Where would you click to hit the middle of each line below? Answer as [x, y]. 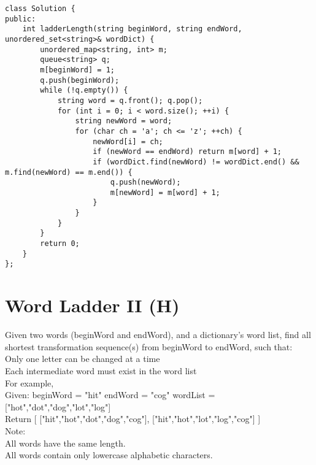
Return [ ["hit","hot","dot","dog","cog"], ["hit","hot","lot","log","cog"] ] [133, 419]
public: [21, 19]
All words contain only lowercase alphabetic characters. [109, 455]
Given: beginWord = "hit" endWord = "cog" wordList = [110, 395]
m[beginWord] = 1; [77, 70]
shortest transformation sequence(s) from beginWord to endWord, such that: [149, 346]
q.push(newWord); [145, 183]
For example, [29, 382]
